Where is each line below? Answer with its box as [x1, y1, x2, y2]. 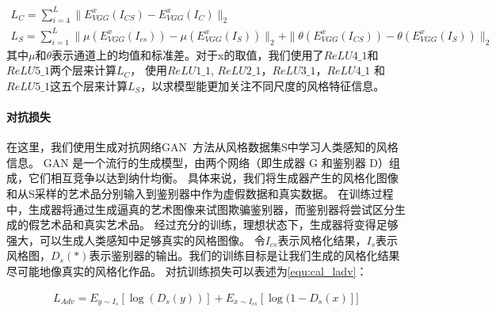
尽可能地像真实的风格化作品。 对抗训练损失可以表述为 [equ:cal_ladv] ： [6, 262, 368, 279]
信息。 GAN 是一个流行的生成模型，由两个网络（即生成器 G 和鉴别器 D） [6, 154, 389, 170]
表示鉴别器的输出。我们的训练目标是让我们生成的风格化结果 [89, 247, 400, 264]
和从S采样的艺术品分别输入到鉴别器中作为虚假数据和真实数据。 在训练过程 [6, 185, 394, 202]
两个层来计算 [49, 62, 116, 78]
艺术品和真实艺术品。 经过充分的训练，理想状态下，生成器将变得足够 [39, 216, 399, 233]
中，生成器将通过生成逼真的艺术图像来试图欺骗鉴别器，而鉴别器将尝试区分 [6, 200, 395, 217]
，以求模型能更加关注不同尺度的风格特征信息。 [140, 77, 385, 93]
